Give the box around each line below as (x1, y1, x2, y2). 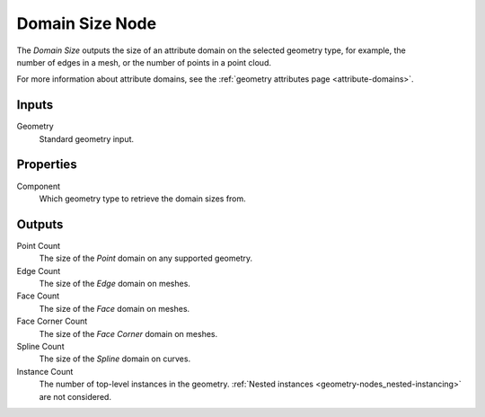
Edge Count (16, 265, 61, 276)
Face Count (16, 290, 60, 301)
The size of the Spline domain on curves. (39, 353, 191, 364)
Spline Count (16, 341, 65, 351)
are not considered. (39, 391, 112, 402)
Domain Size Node (16, 13, 157, 33)
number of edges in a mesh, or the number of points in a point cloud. (16, 57, 271, 67)
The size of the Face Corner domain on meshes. (39, 328, 218, 339)
